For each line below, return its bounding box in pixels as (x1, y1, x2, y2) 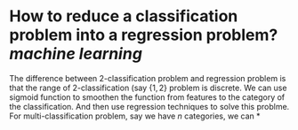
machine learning (9, 44, 142, 64)
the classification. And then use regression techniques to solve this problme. (9, 101, 290, 111)
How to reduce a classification (9, 6, 238, 27)
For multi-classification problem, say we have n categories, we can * (9, 111, 261, 121)
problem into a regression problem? (9, 25, 278, 45)
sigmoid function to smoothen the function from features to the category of (9, 91, 286, 103)
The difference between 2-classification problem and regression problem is (9, 73, 286, 83)
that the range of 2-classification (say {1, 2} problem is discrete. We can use (9, 82, 287, 93)
